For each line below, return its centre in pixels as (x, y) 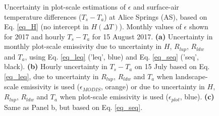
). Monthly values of (150, 26)
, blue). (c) (197, 97)
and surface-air (156, 7)
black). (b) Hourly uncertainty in (56, 66)
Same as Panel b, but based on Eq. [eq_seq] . (73, 107)
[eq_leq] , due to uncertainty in (51, 76)
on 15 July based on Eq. (172, 66)
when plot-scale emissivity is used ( (114, 97)
